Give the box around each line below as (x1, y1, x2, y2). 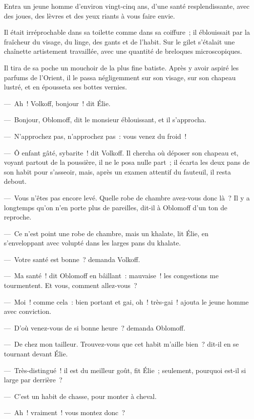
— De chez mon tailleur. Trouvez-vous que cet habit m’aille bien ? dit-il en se (4, 339, 239, 349)
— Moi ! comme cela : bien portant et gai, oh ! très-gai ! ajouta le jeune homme (4, 296, 249, 307)
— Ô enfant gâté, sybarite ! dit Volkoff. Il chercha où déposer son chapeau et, (4, 147, 239, 157)
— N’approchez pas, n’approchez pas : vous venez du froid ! (4, 131, 187, 141)
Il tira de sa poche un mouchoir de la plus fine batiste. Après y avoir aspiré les (4, 62, 239, 72)
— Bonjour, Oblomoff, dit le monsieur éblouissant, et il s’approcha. (4, 114, 207, 125)
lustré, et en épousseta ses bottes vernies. (4, 82, 127, 92)
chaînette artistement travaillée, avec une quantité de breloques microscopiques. (4, 46, 242, 56)
